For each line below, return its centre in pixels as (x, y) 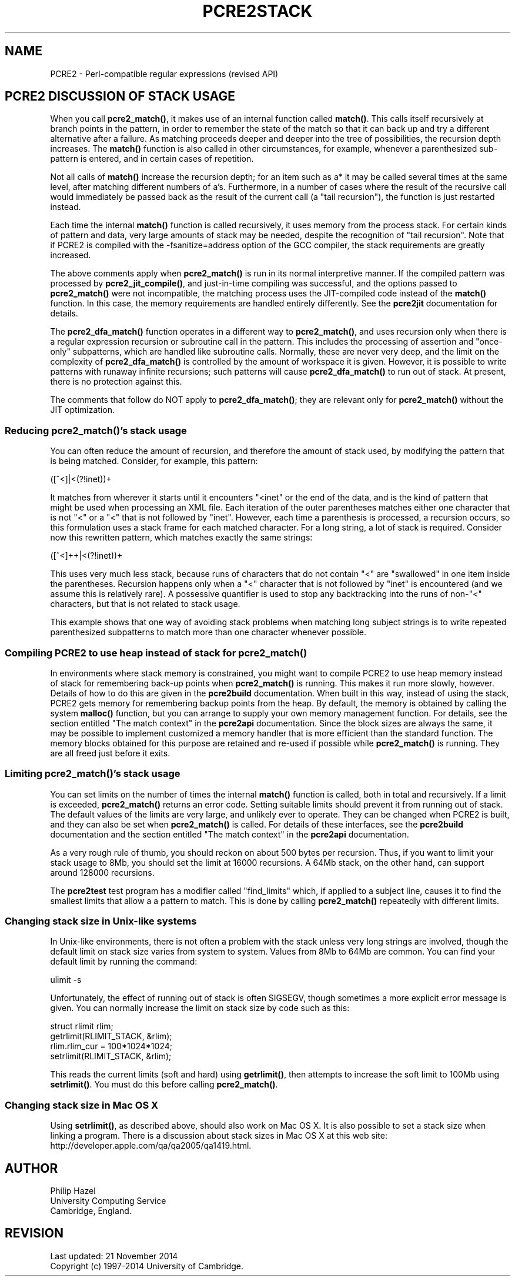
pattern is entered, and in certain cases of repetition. (152, 159)
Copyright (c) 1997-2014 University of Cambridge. (147, 1266)
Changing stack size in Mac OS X (82, 1105)
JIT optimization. (82, 410)
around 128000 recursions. (102, 872)
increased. (71, 255)
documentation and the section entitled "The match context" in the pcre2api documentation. (230, 834)
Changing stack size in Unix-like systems (101, 921)
